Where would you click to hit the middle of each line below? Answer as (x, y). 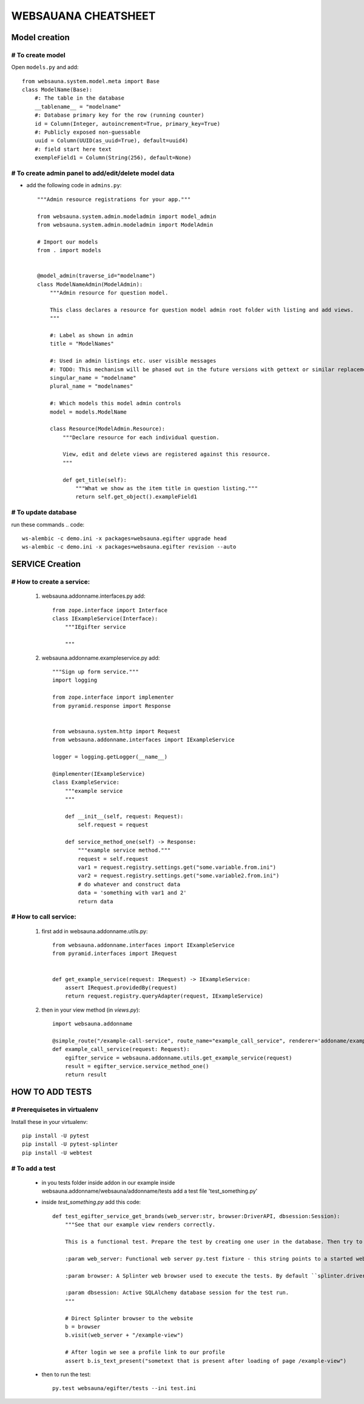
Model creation (40, 37)
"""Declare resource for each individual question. (141, 437)
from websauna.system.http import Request (116, 731)
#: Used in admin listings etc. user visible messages (133, 361)
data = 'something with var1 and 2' (133, 893)
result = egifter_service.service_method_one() (137, 1067)
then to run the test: (66, 1374)
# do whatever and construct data (129, 884)
